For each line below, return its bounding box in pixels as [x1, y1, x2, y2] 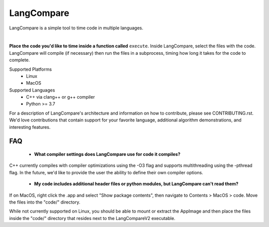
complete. [9, 57, 30, 63]
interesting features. [9, 124, 51, 130]
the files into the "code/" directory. [9, 199, 81, 205]
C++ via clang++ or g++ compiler [26, 94, 95, 100]
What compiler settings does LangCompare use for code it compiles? [34, 151, 180, 157]
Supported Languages [9, 87, 55, 93]
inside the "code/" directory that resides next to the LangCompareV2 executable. [9, 215, 175, 221]
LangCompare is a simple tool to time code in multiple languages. [9, 25, 143, 31]
